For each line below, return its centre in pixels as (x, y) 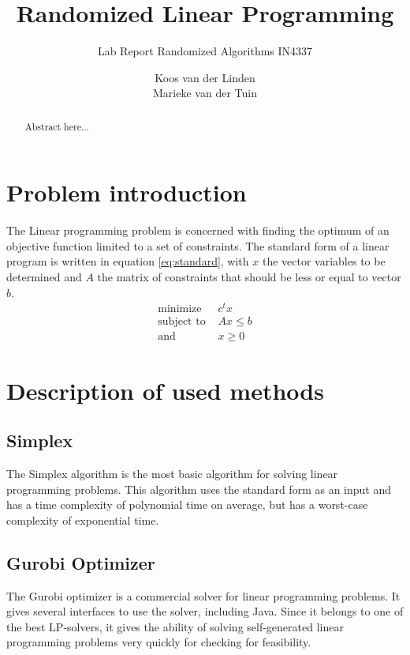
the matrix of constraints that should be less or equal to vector (249, 277)
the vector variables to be (324, 261)
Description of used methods (165, 390)
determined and (44, 277)
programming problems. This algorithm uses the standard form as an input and (199, 489)
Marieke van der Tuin (205, 93)
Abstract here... (57, 126)
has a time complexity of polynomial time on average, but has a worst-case (187, 504)
